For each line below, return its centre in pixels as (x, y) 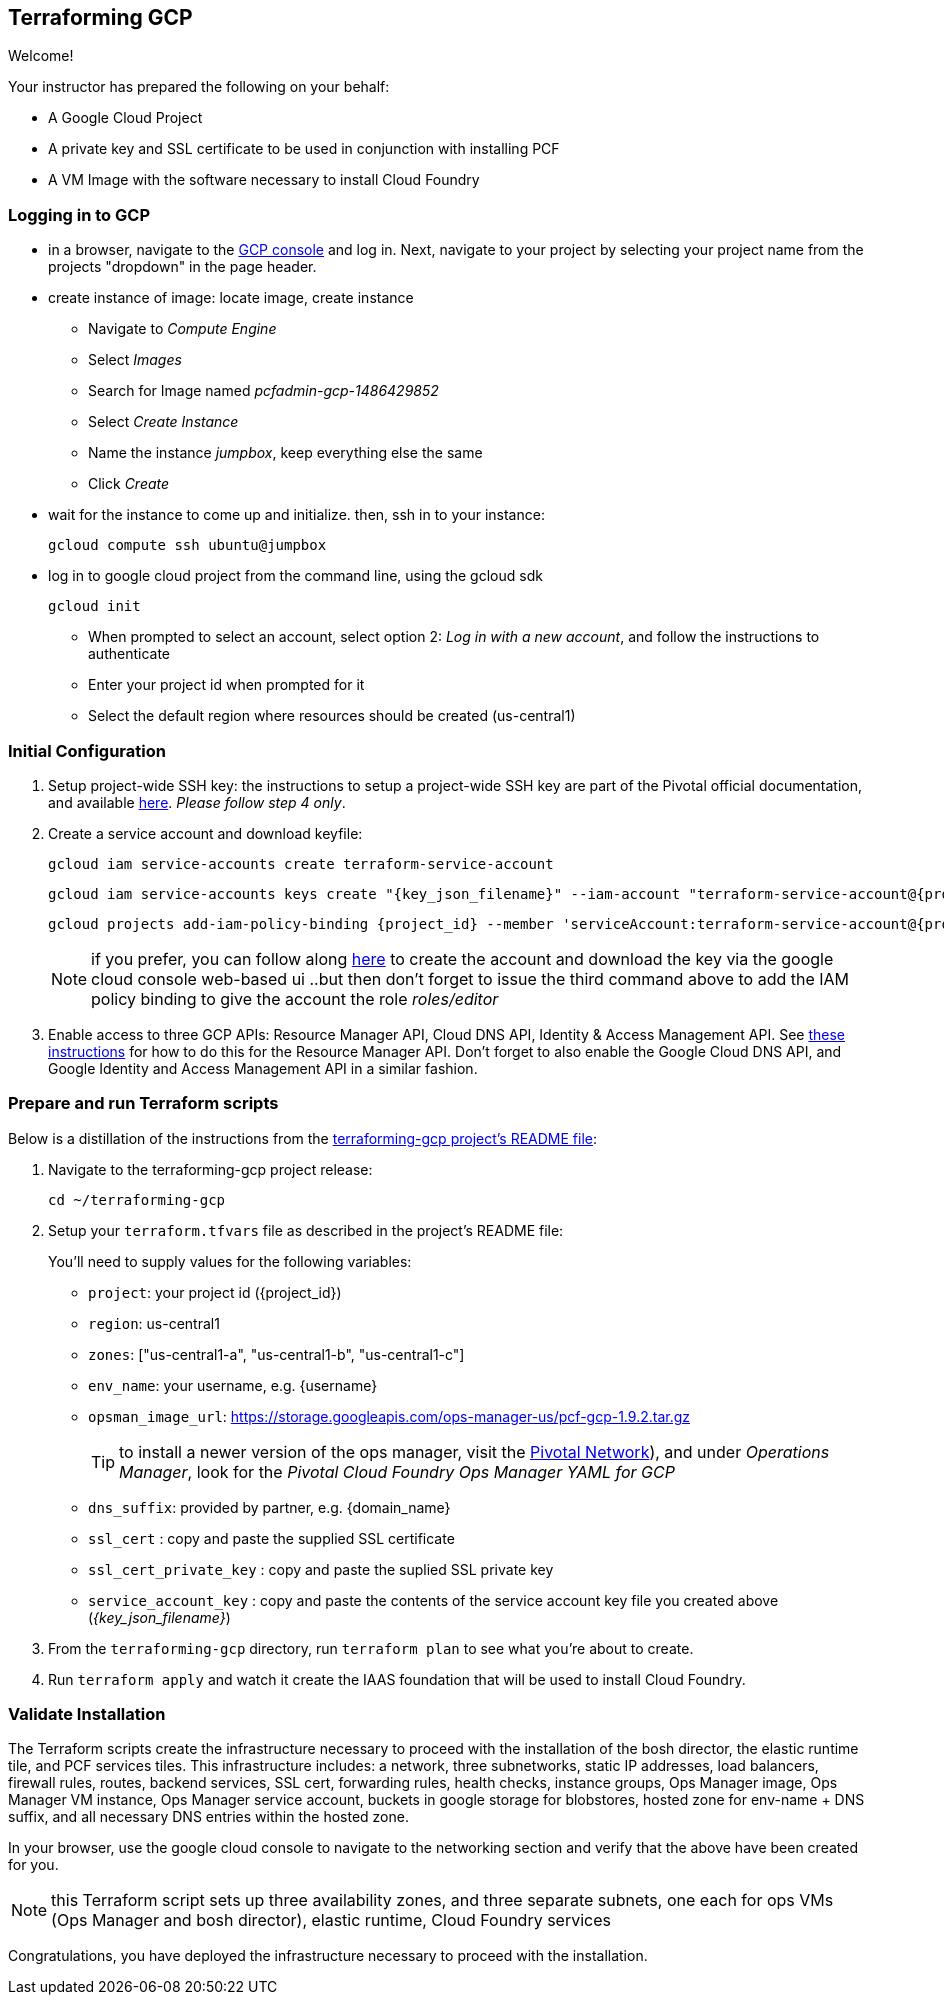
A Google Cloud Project (125, 118)
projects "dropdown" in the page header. (182, 267)
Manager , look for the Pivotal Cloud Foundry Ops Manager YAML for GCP (397, 1471)
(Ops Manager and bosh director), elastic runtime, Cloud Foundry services (331, 1920)
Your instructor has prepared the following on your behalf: (199, 87)
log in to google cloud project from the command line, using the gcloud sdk (295, 576)
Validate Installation (87, 1714)
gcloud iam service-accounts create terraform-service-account (301, 863)
